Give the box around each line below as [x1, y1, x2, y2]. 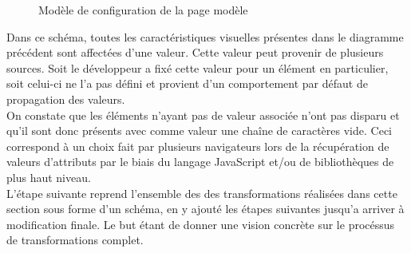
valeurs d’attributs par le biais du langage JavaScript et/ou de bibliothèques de [6, 153, 394, 170]
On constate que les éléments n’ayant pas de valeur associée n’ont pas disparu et [6, 106, 400, 123]
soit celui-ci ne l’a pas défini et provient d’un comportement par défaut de [6, 75, 368, 92]
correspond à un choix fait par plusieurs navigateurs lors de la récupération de [6, 137, 389, 154]
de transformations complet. [6, 231, 144, 248]
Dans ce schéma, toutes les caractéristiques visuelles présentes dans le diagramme [6, 28, 404, 45]
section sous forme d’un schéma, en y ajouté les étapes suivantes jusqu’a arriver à [6, 200, 405, 217]
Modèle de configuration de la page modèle [38, 2, 248, 18]
